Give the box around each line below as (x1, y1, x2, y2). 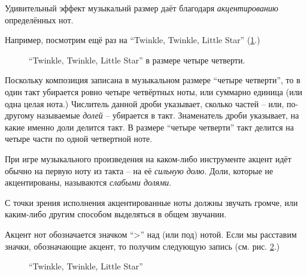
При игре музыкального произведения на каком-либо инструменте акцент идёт (5, 152, 291, 165)
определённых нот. (5, 13, 74, 26)
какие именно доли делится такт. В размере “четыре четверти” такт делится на (5, 120, 294, 133)
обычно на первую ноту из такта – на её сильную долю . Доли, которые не (5, 164, 273, 177)
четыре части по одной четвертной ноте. (5, 132, 153, 145)
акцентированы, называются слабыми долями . (5, 176, 172, 189)
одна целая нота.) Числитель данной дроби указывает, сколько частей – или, (5, 97, 284, 110)
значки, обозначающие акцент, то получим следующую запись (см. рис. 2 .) (5, 239, 280, 252)
